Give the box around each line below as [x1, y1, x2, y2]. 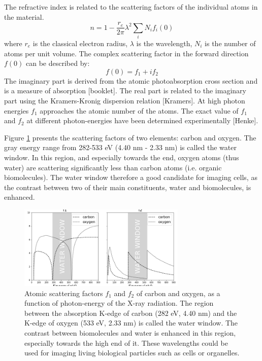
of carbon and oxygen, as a [136, 287, 220, 298]
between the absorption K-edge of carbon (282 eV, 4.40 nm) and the [24, 307, 237, 318]
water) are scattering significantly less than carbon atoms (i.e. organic [4, 162, 222, 172]
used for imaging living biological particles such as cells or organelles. [24, 347, 240, 358]
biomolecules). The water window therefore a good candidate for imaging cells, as [4, 172, 257, 183]
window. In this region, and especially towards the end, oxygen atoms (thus [4, 152, 239, 162]
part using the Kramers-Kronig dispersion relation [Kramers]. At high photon [4, 95, 245, 105]
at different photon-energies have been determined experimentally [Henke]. [26, 115, 258, 126]
